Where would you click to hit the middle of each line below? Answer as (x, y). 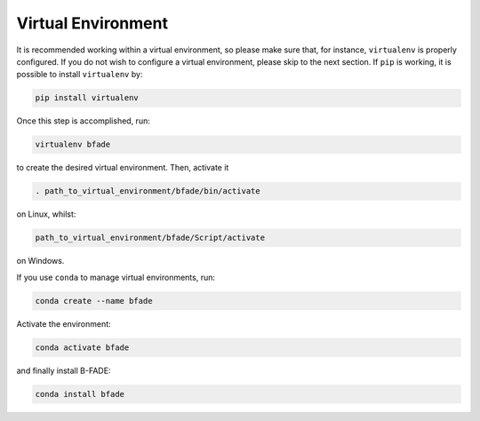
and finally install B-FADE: (64, 370)
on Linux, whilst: (46, 214)
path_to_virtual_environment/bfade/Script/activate (150, 238)
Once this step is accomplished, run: (83, 121)
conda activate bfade (82, 347)
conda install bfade (80, 394)
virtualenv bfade (73, 145)
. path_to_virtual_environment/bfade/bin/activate (148, 191)
